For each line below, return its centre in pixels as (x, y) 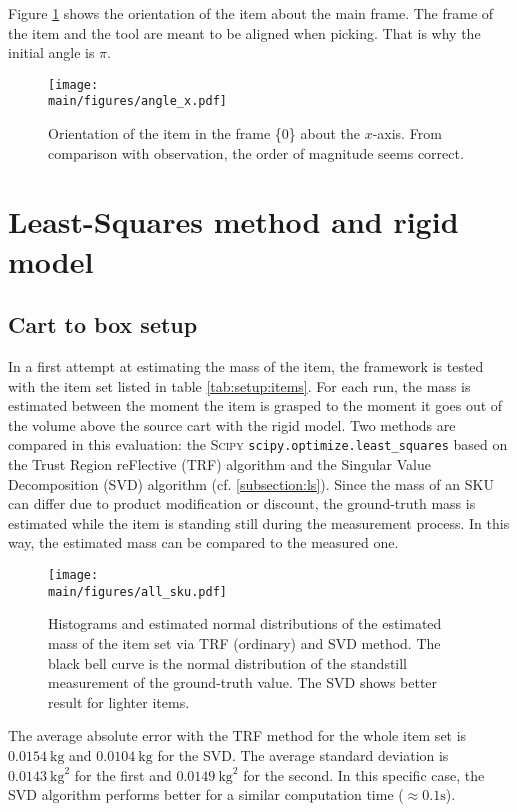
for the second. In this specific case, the (364, 774)
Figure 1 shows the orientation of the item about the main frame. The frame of (251, 13)
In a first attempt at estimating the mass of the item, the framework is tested (246, 366)
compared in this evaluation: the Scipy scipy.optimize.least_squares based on (258, 444)
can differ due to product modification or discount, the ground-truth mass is (242, 503)
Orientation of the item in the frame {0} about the (204, 133)
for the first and (123, 774)
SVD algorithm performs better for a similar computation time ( (206, 794)
